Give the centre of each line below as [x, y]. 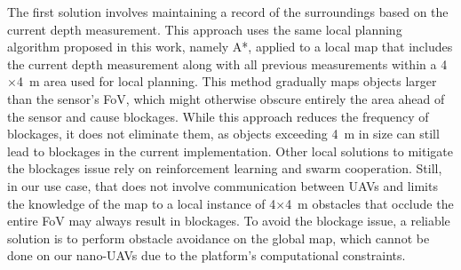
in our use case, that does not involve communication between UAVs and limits [223, 185]
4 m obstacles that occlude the [370, 203]
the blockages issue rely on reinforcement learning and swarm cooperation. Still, [225, 168]
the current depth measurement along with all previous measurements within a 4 [227, 64]
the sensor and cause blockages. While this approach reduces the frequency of [218, 116]
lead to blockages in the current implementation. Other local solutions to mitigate [230, 151]
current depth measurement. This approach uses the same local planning [205, 29]
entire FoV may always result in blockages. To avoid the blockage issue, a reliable [229, 221]
